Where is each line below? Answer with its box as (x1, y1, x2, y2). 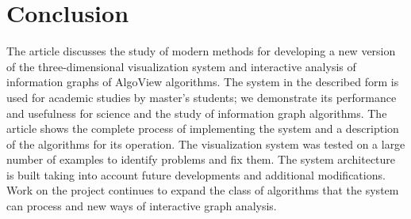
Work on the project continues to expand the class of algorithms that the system (6, 182, 399, 198)
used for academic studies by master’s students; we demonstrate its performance (6, 89, 397, 105)
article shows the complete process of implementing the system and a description (6, 120, 399, 137)
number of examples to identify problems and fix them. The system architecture (6, 151, 396, 168)
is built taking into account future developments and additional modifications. (6, 166, 386, 183)
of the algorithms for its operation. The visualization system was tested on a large (6, 135, 405, 152)
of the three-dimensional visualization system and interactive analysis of (6, 58, 356, 74)
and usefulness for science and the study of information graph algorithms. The (6, 104, 387, 121)
